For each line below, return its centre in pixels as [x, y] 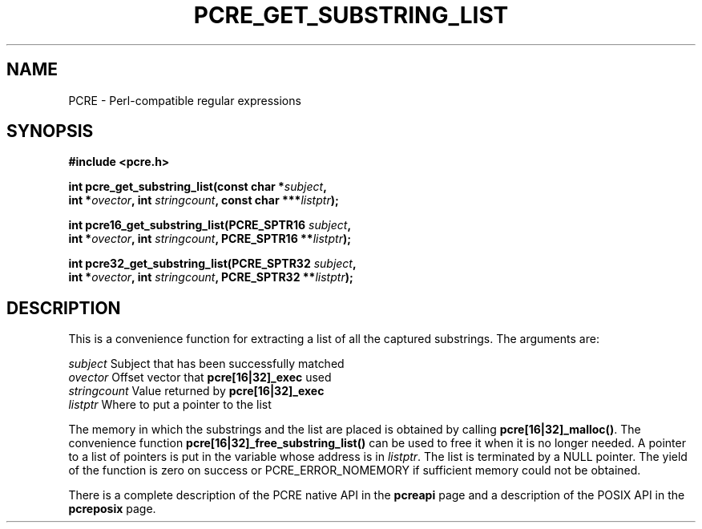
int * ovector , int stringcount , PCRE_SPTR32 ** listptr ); [211, 277]
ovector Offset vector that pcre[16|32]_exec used [200, 378]
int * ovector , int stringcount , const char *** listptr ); [204, 200]
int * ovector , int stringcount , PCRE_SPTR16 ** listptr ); [210, 239]
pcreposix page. [112, 509]
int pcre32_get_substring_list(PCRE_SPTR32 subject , [212, 264]
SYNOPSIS [50, 131]
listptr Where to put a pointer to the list [170, 405]
